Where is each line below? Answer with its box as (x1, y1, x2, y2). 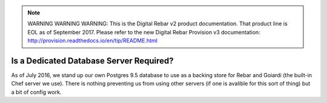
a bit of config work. (11, 88, 62, 96)
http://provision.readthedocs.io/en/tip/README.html (27, 37, 157, 45)
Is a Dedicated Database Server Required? (11, 55, 174, 66)
